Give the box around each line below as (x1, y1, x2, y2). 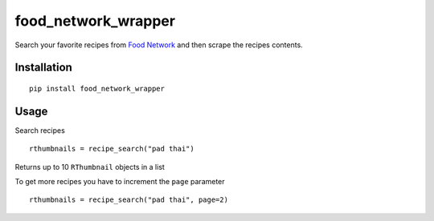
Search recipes (14, 125, 66, 135)
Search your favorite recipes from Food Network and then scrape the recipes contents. (14, 40, 303, 50)
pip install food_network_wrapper (29, 84, 165, 93)
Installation (14, 61, 72, 74)
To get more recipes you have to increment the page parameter (14, 177, 225, 187)
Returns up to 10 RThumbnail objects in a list (14, 162, 165, 171)
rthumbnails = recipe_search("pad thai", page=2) (29, 195, 229, 204)
